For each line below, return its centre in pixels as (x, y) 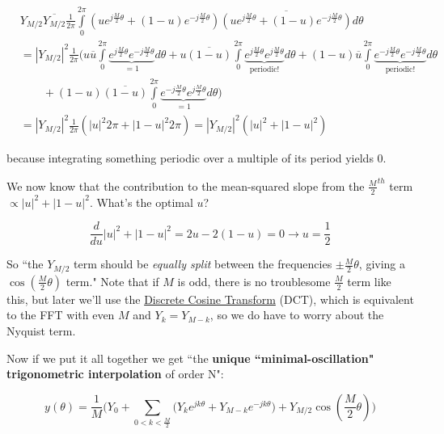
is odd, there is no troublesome (254, 281)
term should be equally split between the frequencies (203, 264)
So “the (25, 264)
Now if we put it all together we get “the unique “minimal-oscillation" (190, 358)
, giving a (382, 264)
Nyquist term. (41, 330)
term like (369, 281)
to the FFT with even (61, 315)
